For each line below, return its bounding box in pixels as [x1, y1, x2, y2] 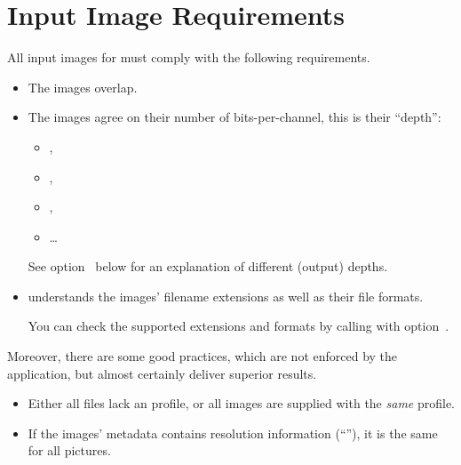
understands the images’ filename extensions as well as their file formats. [28, 286, 424, 305]
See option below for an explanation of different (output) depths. [28, 257, 388, 276]
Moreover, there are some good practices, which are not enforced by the [7, 347, 398, 365]
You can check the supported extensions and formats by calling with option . [28, 317, 449, 335]
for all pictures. [28, 441, 111, 460]
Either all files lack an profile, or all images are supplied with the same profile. [28, 394, 455, 413]
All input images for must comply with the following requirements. [7, 48, 370, 67]
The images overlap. [28, 77, 138, 96]
